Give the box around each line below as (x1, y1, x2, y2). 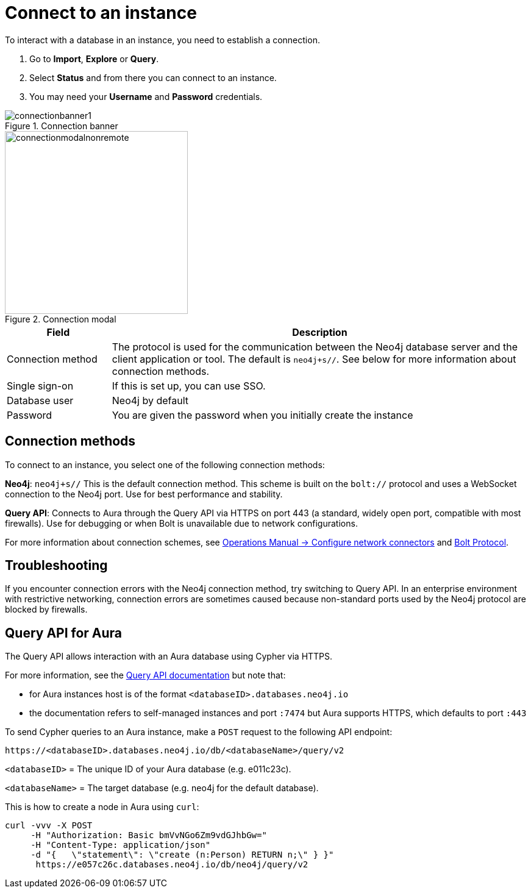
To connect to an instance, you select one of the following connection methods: (5, 459, 325, 470)
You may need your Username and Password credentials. (29, 91, 263, 102)
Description (292, 326, 347, 338)
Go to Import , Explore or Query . (29, 53, 159, 64)
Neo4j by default (112, 394, 189, 407)
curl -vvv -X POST (5, 820, 93, 831)
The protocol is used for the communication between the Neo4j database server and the (112, 340, 518, 353)
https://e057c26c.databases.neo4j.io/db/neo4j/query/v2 (35, 859, 308, 870)
